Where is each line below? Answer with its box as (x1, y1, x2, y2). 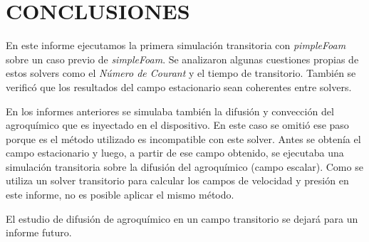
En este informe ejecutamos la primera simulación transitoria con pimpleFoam (6, 38, 346, 53)
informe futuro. (6, 225, 72, 240)
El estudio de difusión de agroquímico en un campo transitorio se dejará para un (6, 211, 358, 226)
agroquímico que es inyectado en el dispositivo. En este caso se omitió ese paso (6, 117, 349, 132)
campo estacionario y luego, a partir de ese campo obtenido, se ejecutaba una (6, 145, 344, 160)
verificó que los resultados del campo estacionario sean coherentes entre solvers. (6, 79, 352, 94)
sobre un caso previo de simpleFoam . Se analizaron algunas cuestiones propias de (6, 51, 359, 66)
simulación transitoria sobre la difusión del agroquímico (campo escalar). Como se (6, 159, 363, 174)
